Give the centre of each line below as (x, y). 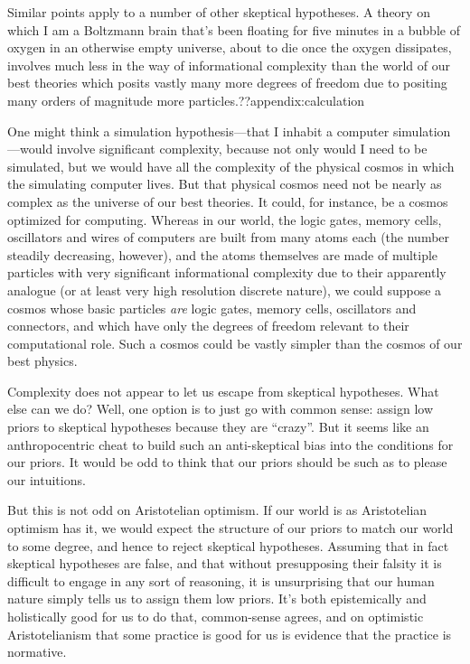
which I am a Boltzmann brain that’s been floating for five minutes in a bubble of (234, 29)
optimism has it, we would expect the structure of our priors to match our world (230, 528)
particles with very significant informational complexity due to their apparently (227, 272)
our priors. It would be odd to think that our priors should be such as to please (227, 462)
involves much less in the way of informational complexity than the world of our (229, 65)
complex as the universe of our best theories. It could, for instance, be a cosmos (228, 201)
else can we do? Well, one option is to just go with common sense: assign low (221, 409)
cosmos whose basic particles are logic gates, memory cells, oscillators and (212, 308)
